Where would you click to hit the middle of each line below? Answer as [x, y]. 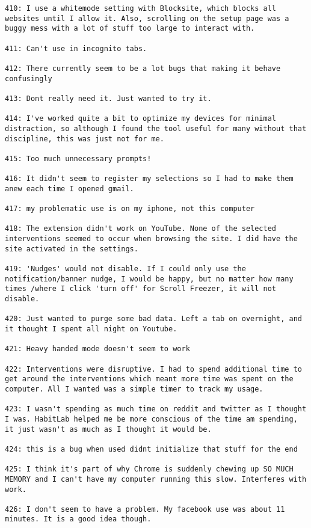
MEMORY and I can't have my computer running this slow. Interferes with [156, 479]
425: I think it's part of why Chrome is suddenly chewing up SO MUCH [149, 469]
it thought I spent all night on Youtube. [91, 329]
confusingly [29, 78]
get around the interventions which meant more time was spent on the [149, 379]
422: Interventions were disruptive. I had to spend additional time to [153, 369]
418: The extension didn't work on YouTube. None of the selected [141, 229]
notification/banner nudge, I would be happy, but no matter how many [149, 279]
